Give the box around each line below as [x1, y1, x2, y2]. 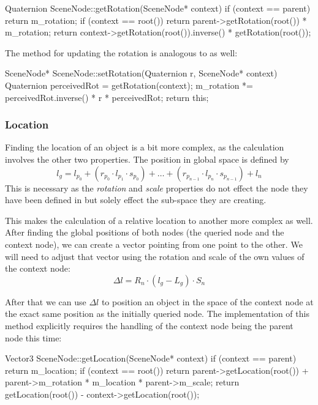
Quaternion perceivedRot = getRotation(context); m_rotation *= [5, 78, 253, 91]
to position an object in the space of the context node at [101, 295, 314, 308]
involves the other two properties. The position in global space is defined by [5, 152, 289, 165]
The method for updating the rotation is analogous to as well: [5, 46, 238, 59]
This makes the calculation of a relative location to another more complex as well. [5, 214, 313, 226]
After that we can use [5, 295, 86, 308]
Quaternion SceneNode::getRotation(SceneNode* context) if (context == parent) [5, 2, 311, 14]
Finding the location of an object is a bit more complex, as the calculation [5, 141, 284, 154]
